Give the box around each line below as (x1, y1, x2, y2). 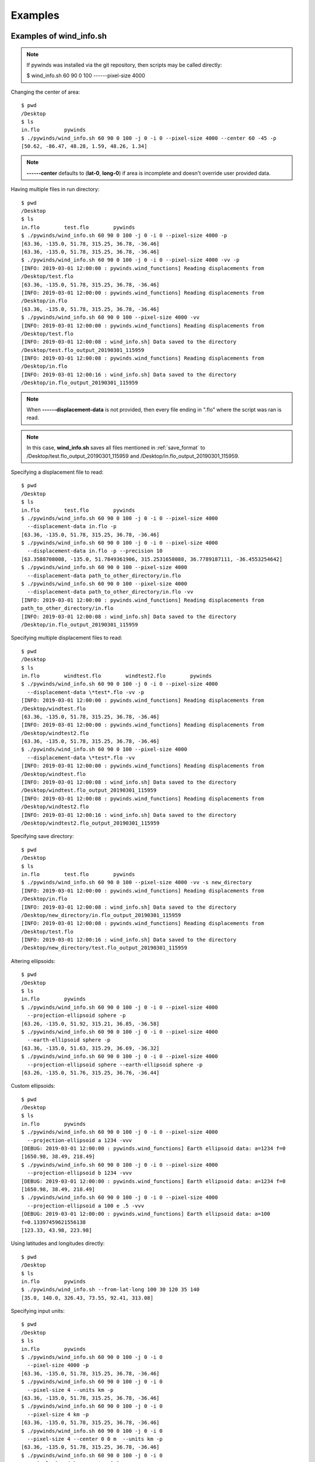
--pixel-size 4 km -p (27, 1411, 89, 1418)
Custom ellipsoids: (10, 1082, 55, 1089)
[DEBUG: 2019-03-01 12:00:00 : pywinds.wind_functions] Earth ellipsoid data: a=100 (21, 1211, 271, 1218)
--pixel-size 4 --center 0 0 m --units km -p (27, 1436, 163, 1442)
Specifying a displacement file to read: (10, 468, 104, 475)
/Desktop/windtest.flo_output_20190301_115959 (21, 787, 157, 794)
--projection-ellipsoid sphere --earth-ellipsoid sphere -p (27, 1061, 203, 1068)
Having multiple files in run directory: (10, 186, 100, 193)
